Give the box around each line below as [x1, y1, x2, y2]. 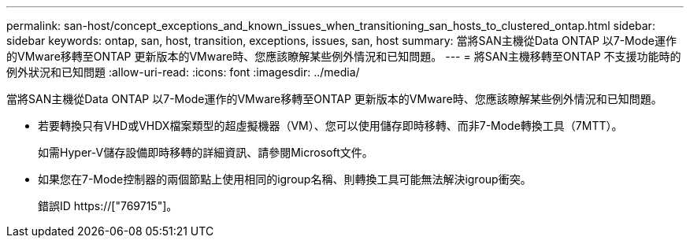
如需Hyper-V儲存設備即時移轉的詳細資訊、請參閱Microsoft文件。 [38, 146, 373, 159]
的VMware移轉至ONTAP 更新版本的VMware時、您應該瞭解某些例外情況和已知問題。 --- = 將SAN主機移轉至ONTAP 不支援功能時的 [6, 50, 681, 63]
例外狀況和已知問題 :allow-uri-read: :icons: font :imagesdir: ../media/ [6, 65, 360, 79]
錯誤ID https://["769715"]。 [38, 199, 178, 213]
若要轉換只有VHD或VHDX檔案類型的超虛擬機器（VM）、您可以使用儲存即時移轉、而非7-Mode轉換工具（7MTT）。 [38, 119, 623, 132]
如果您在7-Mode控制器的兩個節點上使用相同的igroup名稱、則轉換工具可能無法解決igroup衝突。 [38, 172, 532, 186]
